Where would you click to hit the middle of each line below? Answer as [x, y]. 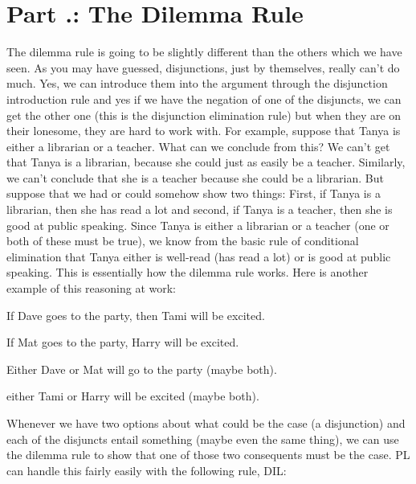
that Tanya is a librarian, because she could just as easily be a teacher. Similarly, [206, 162]
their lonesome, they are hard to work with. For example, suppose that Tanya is [204, 131]
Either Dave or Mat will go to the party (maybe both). [142, 369]
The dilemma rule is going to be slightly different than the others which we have [204, 52]
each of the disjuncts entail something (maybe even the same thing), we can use [203, 439]
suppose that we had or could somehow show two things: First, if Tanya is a [194, 193]
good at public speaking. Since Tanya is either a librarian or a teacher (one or [198, 225]
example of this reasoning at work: [92, 288]
